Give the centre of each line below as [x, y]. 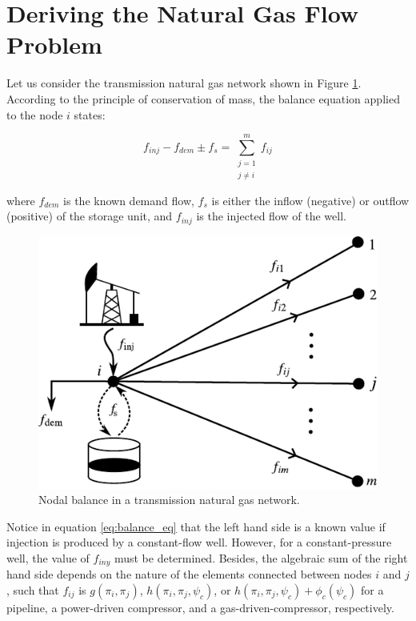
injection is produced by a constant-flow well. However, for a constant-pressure [199, 542]
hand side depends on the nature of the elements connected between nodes [189, 574]
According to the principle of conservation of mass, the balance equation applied [203, 98]
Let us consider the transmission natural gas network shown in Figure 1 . [184, 83]
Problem [54, 44]
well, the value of [48, 557]
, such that [33, 590]
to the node [35, 114]
